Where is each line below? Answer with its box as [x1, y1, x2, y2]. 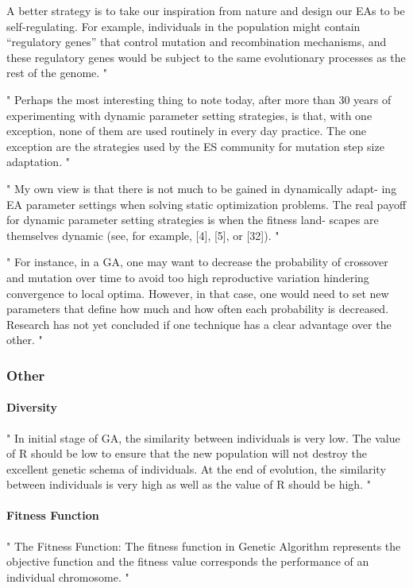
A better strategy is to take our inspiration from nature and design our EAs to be [6, 2, 405, 18]
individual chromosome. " [6, 568, 129, 585]
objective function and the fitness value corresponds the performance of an [6, 553, 369, 570]
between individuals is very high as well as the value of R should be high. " [6, 476, 371, 493]
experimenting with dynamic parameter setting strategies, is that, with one [6, 106, 372, 123]
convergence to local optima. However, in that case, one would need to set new [6, 284, 389, 301]
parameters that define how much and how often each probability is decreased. [6, 300, 389, 317]
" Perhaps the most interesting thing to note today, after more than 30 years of [6, 91, 392, 107]
